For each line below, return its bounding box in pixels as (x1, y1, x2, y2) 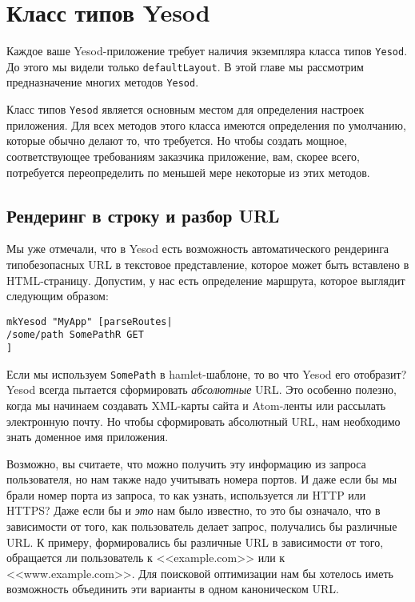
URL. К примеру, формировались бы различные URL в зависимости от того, (6, 533, 384, 550)
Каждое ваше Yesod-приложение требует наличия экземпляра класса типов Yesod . (6, 42, 408, 59)
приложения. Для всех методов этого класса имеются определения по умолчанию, (6, 116, 406, 133)
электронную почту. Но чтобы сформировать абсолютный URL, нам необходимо (6, 412, 401, 429)
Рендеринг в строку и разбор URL (6, 203, 280, 227)
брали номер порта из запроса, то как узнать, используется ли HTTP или (6, 486, 366, 503)
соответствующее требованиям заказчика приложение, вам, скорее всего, (6, 147, 360, 164)
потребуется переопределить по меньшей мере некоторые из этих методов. (6, 163, 370, 180)
